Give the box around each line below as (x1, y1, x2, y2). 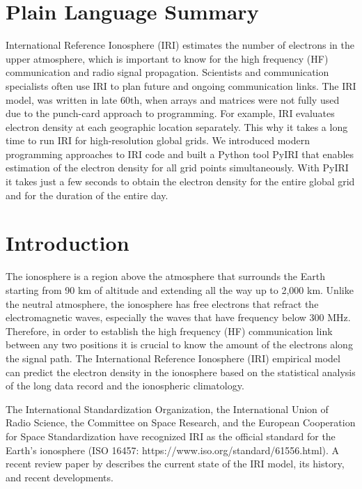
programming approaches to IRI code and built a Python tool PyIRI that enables (6, 146, 354, 161)
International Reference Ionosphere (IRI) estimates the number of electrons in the (6, 38, 354, 52)
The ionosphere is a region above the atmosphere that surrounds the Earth (6, 269, 325, 284)
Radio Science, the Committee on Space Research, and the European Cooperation (6, 415, 356, 430)
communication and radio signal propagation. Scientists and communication (6, 65, 329, 79)
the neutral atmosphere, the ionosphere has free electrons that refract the (6, 296, 319, 311)
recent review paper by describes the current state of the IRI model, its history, (6, 456, 345, 471)
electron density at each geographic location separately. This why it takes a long (6, 119, 348, 134)
